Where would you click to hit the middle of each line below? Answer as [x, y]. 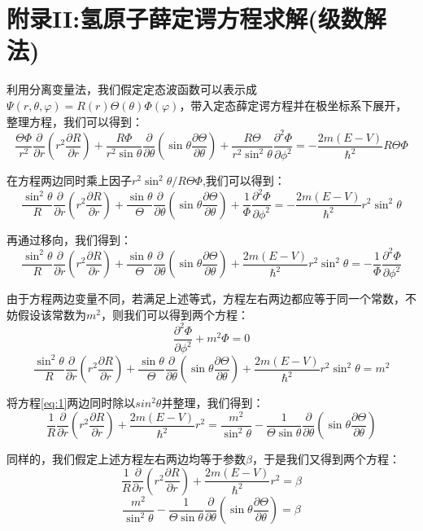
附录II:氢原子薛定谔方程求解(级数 [185, 18]
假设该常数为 [52, 314]
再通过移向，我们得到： [69, 239]
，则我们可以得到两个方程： [174, 314]
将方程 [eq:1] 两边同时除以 [71, 403]
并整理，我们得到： [213, 403]
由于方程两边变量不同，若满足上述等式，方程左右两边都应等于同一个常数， [206, 298]
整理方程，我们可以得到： [75, 121]
